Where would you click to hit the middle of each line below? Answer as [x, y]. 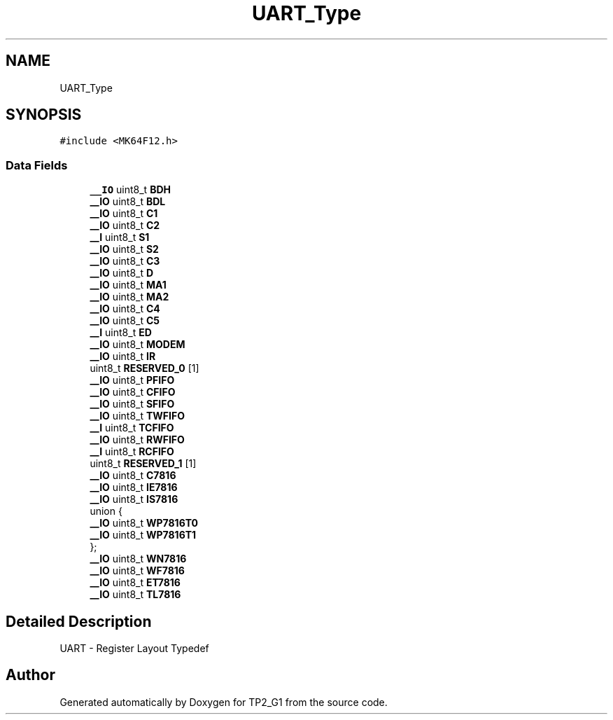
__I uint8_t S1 [120, 237]
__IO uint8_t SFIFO [132, 404]
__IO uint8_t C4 [125, 309]
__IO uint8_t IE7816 [134, 487]
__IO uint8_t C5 [125, 321]
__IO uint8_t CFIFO [133, 392]
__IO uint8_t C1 [124, 214]
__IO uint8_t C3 [125, 261]
